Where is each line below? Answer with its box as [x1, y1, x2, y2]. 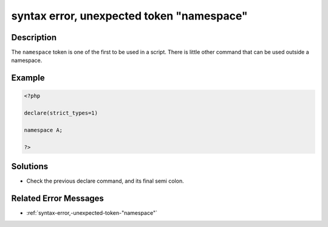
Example [11, 73, 45, 83]
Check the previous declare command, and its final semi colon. [26, 177, 185, 185]
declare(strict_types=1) [24, 110, 98, 117]
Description [11, 32, 57, 43]
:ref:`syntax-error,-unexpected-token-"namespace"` [26, 209, 158, 217]
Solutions [11, 161, 49, 172]
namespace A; [24, 127, 63, 134]
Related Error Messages [11, 194, 104, 204]
